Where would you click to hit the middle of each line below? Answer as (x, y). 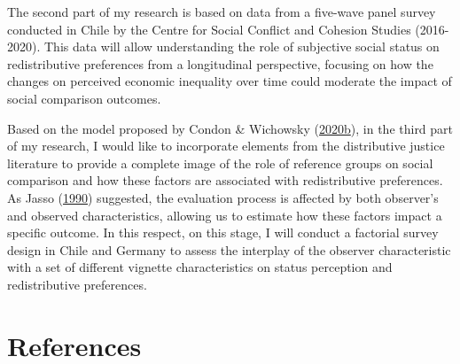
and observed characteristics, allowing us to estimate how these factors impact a (225, 215)
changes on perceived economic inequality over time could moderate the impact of (230, 81)
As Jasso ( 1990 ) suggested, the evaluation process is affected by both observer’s (223, 197)
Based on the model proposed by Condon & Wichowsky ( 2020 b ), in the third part (230, 128)
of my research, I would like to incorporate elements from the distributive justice (226, 146)
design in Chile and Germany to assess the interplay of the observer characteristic (229, 249)
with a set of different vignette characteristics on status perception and (200, 267)
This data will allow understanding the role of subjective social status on (242, 46)
